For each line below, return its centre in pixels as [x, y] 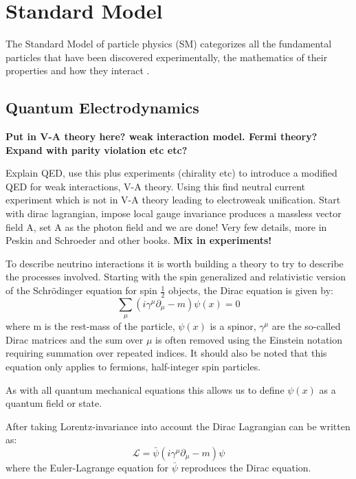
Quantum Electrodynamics [102, 108]
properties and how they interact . [78, 70]
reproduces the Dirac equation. [246, 468]
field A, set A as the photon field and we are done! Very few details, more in [166, 226]
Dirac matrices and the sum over [75, 339]
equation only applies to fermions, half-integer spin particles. [133, 367]
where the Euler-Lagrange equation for [87, 468]
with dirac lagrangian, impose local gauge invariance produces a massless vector [174, 213]
